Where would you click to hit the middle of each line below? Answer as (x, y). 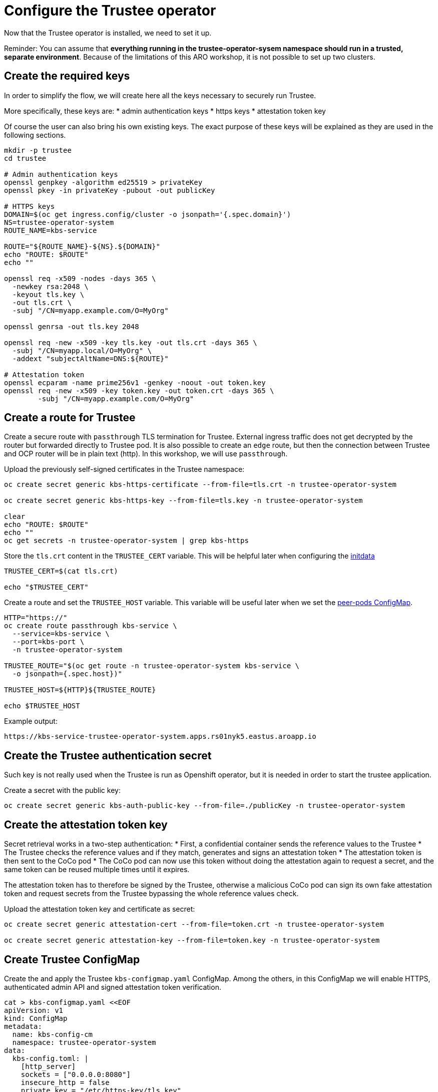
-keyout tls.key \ (48, 294)
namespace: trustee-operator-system (84, 1042)
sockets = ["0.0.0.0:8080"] (76, 1074)
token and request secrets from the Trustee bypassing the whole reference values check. (151, 894)
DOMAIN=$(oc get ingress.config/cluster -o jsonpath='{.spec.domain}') (148, 214)
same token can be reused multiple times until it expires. (97, 870)
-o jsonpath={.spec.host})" (67, 674)
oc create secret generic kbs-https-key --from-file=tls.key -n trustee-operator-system (183, 501)
